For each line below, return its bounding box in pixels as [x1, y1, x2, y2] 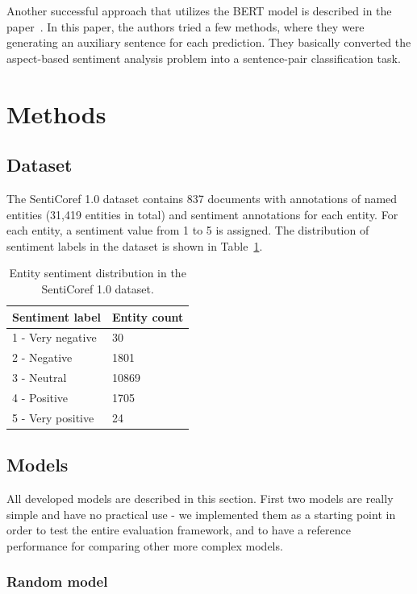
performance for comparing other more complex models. [6, 537, 283, 554]
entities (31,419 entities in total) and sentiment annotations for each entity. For [6, 206, 398, 222]
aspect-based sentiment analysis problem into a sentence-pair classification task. [6, 49, 401, 66]
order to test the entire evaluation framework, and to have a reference [6, 521, 351, 538]
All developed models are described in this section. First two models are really [6, 490, 394, 507]
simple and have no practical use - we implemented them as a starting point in [6, 505, 396, 522]
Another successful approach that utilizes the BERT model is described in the [6, 2, 392, 19]
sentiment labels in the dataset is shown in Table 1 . [6, 237, 263, 254]
